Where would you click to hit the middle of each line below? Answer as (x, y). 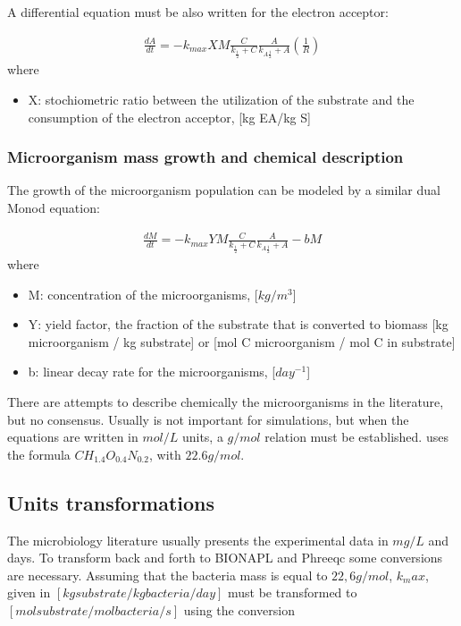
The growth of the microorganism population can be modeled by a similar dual (224, 190)
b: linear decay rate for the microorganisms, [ (152, 372)
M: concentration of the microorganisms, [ (143, 294)
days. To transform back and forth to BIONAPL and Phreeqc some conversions (225, 558)
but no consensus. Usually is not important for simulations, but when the (208, 419)
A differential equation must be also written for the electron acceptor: (198, 12)
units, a (202, 437)
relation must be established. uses (356, 437)
